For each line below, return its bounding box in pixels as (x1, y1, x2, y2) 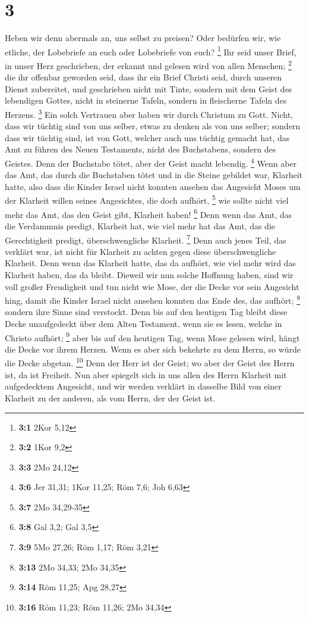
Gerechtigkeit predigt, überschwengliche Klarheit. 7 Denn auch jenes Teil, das (5, 232, 286, 246)
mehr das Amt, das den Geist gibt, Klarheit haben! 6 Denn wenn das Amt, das (5, 206, 292, 220)
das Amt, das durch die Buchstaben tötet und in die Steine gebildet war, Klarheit (5, 169, 303, 181)
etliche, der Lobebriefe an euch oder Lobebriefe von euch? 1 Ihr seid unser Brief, (5, 43, 297, 58)
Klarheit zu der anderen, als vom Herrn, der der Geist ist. (5, 391, 216, 404)
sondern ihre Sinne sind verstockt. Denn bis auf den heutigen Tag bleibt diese (5, 306, 288, 318)
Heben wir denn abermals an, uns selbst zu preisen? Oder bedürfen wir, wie (5, 32, 281, 44)
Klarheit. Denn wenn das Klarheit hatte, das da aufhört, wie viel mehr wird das (5, 257, 296, 269)
